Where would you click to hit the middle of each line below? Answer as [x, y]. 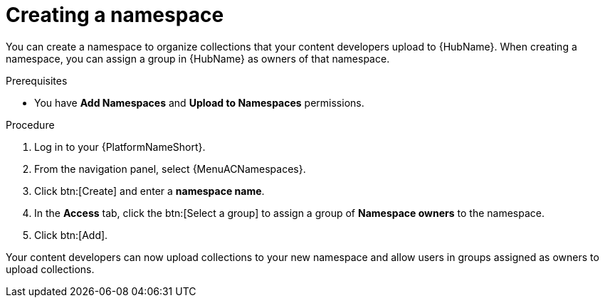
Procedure [30, 124]
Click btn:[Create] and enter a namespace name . [149, 191]
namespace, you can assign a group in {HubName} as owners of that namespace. [198, 58]
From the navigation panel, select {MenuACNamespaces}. [170, 169]
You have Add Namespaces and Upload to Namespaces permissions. [199, 102]
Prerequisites [37, 80]
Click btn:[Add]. [71, 235]
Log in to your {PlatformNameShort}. [120, 147]
